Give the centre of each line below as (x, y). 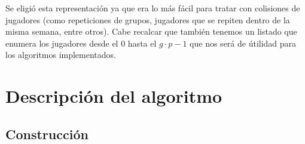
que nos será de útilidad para (243, 43)
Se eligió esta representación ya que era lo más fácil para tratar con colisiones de (153, 8)
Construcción (47, 134)
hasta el (142, 43)
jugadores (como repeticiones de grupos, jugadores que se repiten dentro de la (148, 19)
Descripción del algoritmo (114, 96)
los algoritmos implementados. (61, 55)
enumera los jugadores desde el (62, 43)
